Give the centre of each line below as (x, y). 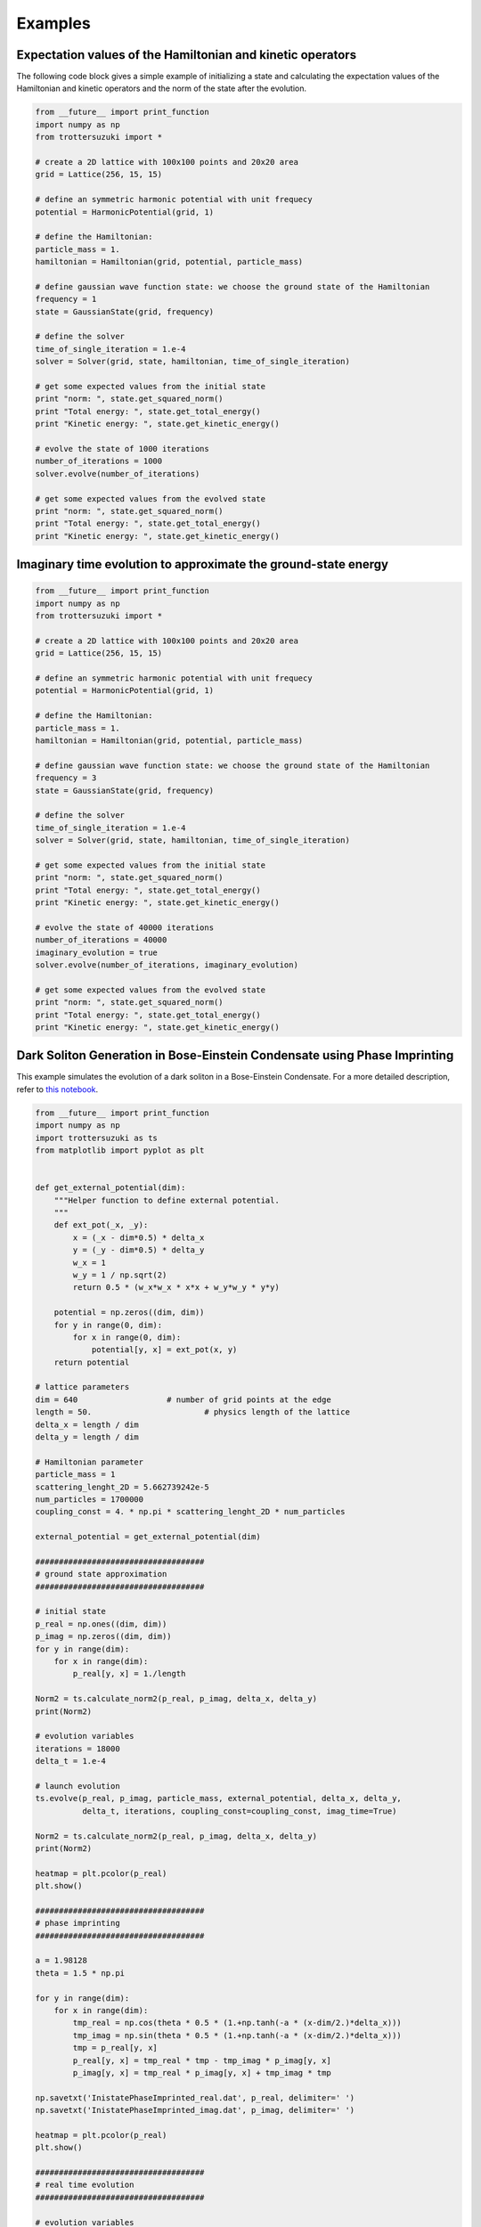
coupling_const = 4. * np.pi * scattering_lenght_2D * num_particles (190, 1512)
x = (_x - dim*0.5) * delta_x (139, 1237)
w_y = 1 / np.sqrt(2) (120, 1275)
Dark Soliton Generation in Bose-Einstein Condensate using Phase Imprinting (235, 1056)
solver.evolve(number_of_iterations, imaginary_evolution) (167, 965)
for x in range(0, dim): (127, 1337)
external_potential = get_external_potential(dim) (148, 1537)
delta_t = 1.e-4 (71, 1761)
